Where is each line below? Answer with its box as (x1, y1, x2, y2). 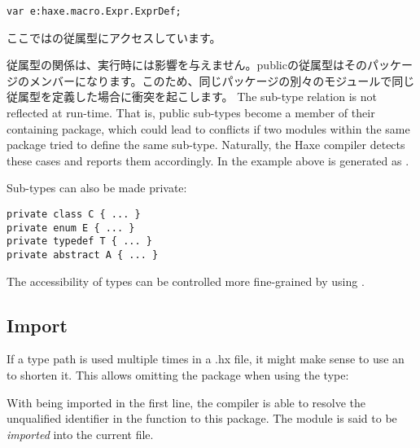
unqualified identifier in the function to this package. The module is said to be (7, 410, 397, 427)
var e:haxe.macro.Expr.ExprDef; (7, 6, 182, 17)
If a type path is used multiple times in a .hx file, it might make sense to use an (7, 350, 405, 367)
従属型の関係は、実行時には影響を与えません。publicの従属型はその (7, 56, 367, 73)
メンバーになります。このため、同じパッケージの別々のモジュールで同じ (28, 72, 415, 89)
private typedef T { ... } (7, 235, 152, 248)
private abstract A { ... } (7, 248, 159, 261)
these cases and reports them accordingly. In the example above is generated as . (7, 152, 409, 169)
